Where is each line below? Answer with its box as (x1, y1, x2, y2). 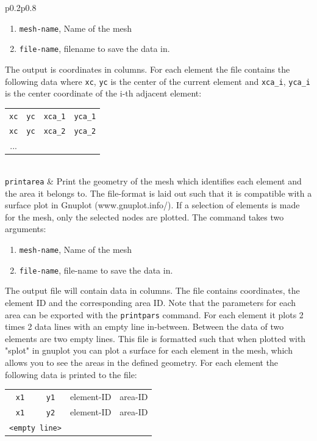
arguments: (5, 222, 46, 235)
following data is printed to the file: (5, 368, 137, 381)
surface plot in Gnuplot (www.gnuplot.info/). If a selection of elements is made (5, 199, 300, 211)
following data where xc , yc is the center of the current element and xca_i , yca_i (5, 75, 311, 87)
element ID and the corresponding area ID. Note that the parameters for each (5, 296, 296, 308)
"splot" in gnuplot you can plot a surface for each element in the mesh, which (5, 344, 293, 357)
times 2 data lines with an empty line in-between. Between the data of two (5, 320, 284, 333)
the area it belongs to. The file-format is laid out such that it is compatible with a (5, 186, 312, 199)
